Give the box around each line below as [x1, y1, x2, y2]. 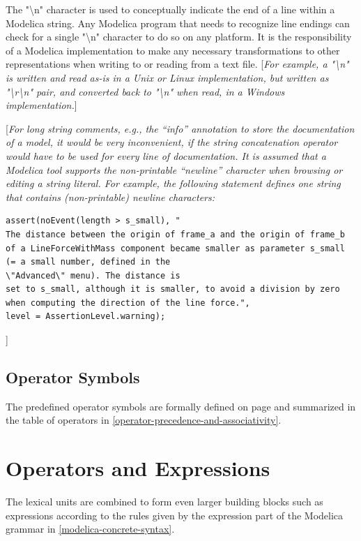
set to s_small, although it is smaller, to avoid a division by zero [6, 284, 340, 295]
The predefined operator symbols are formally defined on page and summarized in [6, 399, 356, 413]
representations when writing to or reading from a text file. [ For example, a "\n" [6, 57, 349, 71]
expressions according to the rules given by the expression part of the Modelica [6, 507, 344, 522]
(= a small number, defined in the [6, 257, 171, 267]
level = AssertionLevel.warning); [6, 311, 166, 322]
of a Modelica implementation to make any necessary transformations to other [6, 43, 340, 57]
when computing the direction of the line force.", [6, 297, 250, 308]
